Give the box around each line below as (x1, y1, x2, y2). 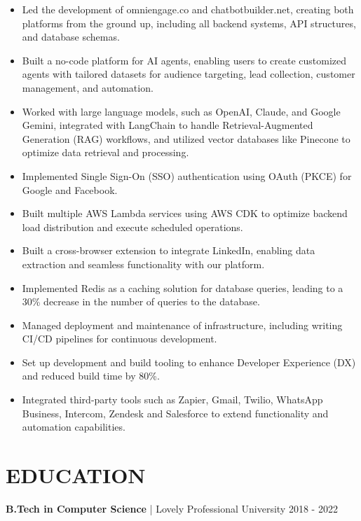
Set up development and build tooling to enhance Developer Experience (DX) (22, 354, 356, 369)
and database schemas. (22, 29, 120, 44)
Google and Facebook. (22, 182, 118, 197)
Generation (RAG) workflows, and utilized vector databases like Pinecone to (22, 131, 350, 146)
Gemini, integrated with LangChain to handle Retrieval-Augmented (22, 118, 313, 132)
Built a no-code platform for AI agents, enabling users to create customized (22, 53, 347, 67)
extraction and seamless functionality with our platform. (22, 256, 265, 271)
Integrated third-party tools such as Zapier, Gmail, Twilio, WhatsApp (22, 392, 323, 407)
